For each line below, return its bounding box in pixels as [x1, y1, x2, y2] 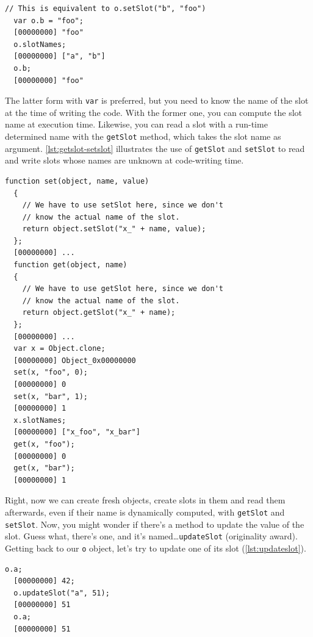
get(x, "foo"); [13, 439, 75, 448]
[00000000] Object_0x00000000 [13, 356, 136, 365]
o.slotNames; [13, 40, 67, 49]
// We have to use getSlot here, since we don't [22, 284, 223, 293]
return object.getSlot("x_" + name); [22, 308, 176, 317]
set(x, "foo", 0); [13, 368, 88, 377]
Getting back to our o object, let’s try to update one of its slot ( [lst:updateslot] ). [5, 541, 306, 554]
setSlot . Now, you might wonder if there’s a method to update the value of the [5, 517, 304, 530]
